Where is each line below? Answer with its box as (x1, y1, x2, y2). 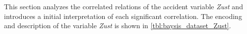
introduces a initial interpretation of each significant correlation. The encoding (4, 11, 242, 21)
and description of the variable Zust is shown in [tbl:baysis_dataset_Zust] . (4, 20, 231, 31)
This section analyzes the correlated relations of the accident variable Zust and (4, 1, 243, 11)
